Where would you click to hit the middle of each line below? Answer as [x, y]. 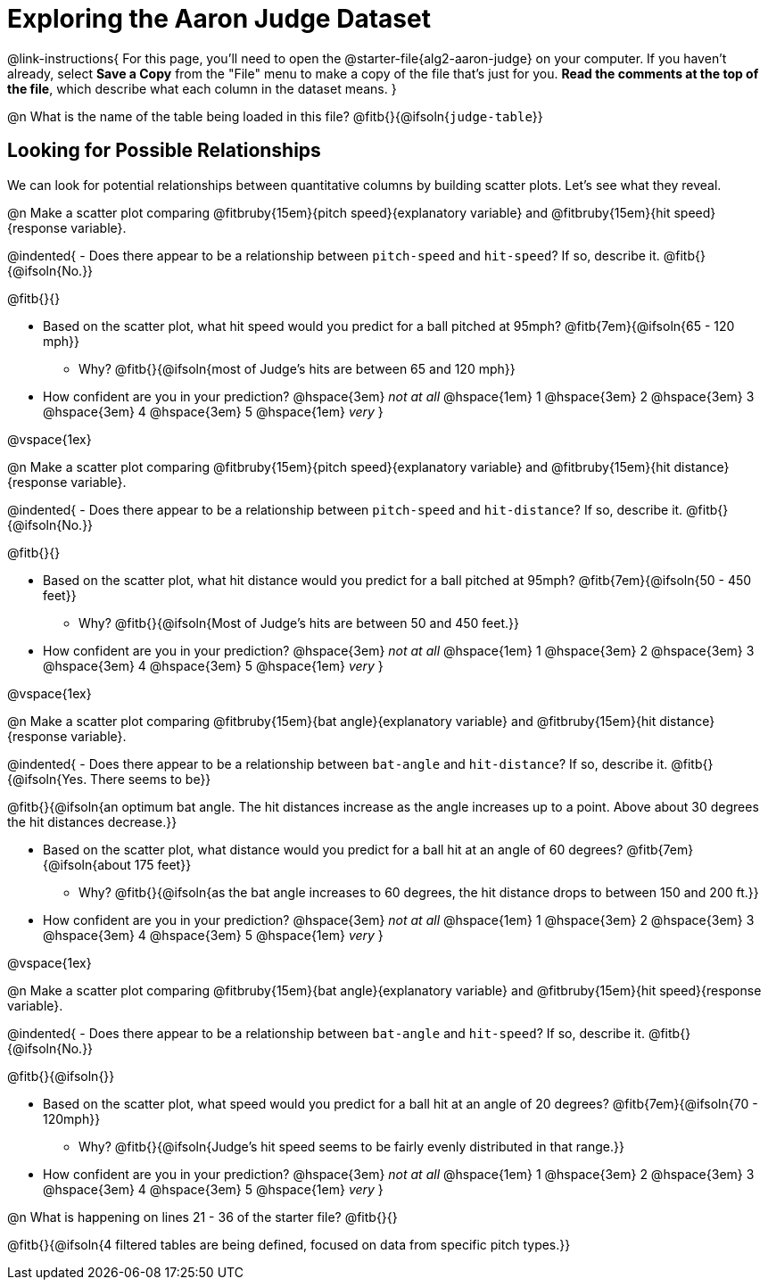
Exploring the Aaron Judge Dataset [219, 19]
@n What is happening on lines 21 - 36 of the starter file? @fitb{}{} [202, 1217]
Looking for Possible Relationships [164, 151]
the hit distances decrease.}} [92, 821]
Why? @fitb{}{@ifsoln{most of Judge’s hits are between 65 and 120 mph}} [297, 368]
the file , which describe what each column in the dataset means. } [202, 88]
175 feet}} [163, 864]
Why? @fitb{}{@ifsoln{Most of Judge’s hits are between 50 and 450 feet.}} [299, 623]
